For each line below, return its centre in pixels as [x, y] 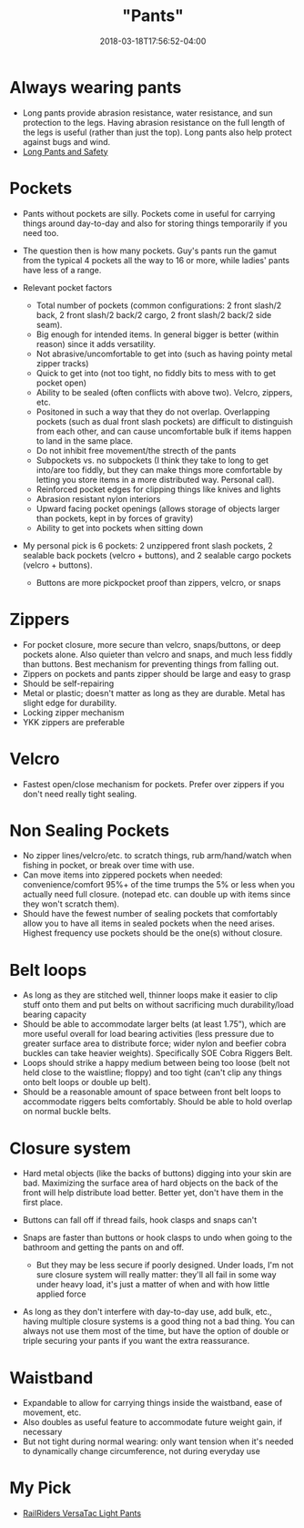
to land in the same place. [85, 441]
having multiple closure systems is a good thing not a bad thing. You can [159, 1321]
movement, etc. [52, 1412]
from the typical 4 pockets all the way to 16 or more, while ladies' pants [156, 260]
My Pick [41, 1488]
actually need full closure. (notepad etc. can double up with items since [157, 895]
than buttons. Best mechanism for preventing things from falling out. [151, 664]
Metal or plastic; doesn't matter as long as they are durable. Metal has [154, 692]
